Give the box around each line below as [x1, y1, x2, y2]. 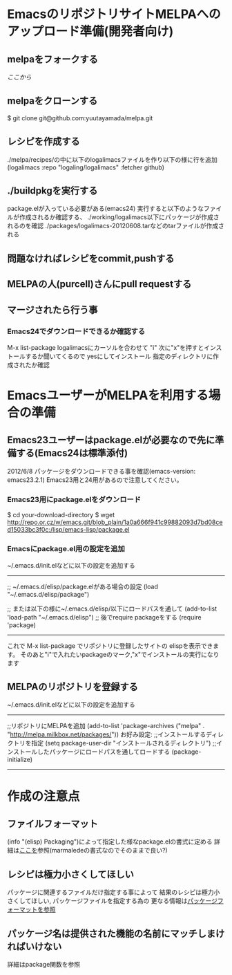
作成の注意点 [7, 788, 81, 804]
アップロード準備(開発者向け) [7, 24, 174, 39]
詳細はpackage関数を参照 [7, 960, 81, 968]
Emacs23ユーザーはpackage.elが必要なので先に [7, 434, 215, 446]
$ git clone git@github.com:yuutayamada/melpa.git [7, 113, 153, 122]
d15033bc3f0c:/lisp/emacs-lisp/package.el [7, 526, 130, 534]
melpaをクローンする [7, 95, 98, 107]
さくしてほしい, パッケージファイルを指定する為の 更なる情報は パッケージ [7, 897, 217, 905]
